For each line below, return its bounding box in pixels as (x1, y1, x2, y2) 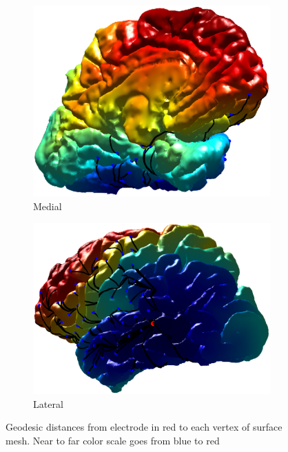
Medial (33, 199, 62, 214)
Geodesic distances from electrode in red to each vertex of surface (6, 420, 282, 434)
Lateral (33, 396, 63, 411)
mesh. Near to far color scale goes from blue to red (6, 433, 220, 448)
